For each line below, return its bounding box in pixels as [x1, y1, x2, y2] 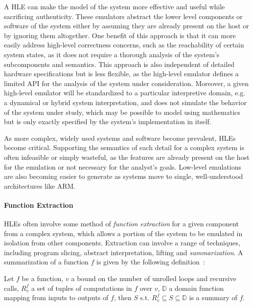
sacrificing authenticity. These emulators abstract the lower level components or [4, 11, 243, 21]
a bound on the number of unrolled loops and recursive [71, 273, 236, 284]
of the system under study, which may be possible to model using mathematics [4, 107, 240, 117]
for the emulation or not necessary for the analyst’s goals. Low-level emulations [4, 161, 241, 172]
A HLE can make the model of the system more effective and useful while [4, 1, 225, 11]
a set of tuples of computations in [31, 283, 132, 293]
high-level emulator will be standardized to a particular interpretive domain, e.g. [4, 87, 246, 98]
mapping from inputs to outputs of [4, 292, 109, 303]
